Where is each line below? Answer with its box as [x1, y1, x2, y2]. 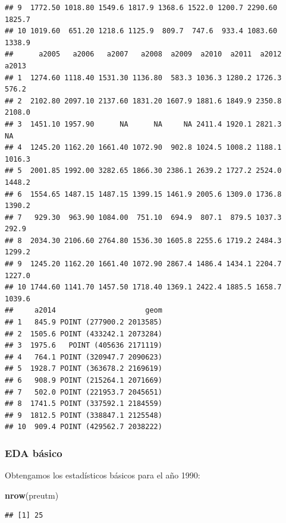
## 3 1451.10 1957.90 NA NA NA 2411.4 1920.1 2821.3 [5, 119, 282, 128]
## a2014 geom [5, 306, 162, 315]
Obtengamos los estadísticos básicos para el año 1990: [5, 469, 200, 481]
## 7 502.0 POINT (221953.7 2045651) [5, 387, 162, 396]
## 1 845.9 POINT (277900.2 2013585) [5, 318, 162, 327]
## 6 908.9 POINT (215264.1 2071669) [5, 376, 162, 385]
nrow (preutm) [5, 489, 59, 501]
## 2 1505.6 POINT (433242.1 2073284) [5, 329, 162, 338]
